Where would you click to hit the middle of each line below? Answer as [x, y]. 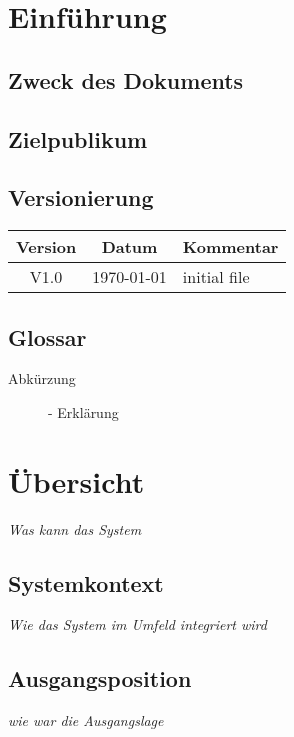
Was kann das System [75, 528]
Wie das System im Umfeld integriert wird [137, 624]
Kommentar [230, 247]
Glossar [47, 336]
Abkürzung [42, 378]
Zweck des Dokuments [126, 79]
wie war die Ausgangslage [86, 720]
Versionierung [81, 197]
